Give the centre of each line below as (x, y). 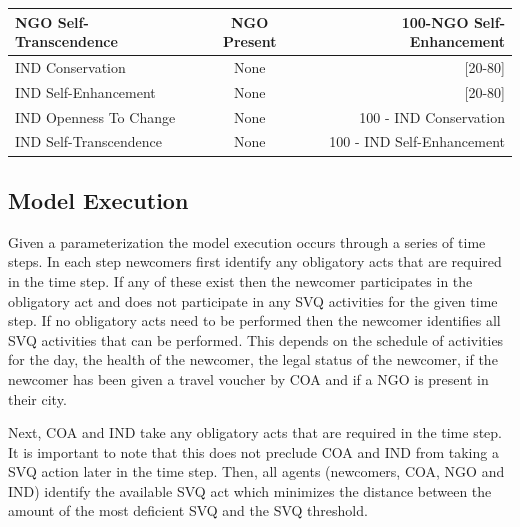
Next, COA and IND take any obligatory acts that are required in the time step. (255, 432)
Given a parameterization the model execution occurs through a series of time (247, 241)
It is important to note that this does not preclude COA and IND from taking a (253, 451)
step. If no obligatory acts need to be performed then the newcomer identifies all (254, 320)
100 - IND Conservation (432, 116)
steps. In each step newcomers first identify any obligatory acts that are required (255, 261)
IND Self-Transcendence (88, 141)
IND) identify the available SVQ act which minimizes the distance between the (250, 490)
